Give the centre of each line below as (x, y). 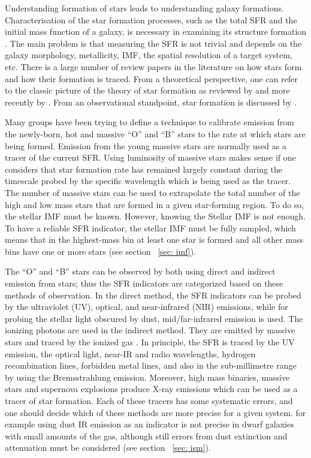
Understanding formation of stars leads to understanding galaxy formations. (144, 8)
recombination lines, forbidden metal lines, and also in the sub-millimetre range (151, 365)
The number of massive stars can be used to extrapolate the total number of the (153, 192)
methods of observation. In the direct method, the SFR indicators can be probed (153, 295)
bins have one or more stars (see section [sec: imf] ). (101, 251)
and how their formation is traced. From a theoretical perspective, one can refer (151, 78)
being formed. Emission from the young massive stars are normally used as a (146, 145)
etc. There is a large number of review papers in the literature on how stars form (153, 66)
